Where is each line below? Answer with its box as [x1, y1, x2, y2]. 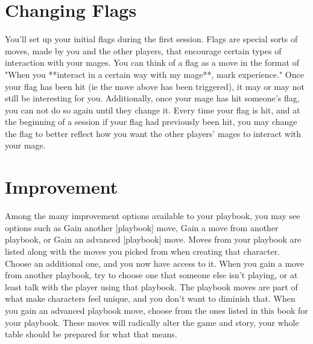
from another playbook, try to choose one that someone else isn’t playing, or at [5, 269, 298, 281]
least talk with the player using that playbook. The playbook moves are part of [5, 280, 298, 293]
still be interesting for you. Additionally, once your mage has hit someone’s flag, [5, 92, 300, 104]
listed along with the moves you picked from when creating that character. [5, 244, 280, 257]
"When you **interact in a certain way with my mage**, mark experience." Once [5, 68, 304, 80]
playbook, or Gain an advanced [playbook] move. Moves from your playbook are [5, 233, 302, 246]
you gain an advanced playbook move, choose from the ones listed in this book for [5, 304, 308, 316]
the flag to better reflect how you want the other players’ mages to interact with [5, 127, 302, 139]
